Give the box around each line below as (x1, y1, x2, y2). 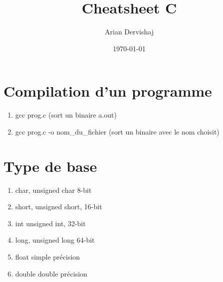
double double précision (15, 268, 87, 279)
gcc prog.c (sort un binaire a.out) (15, 110, 117, 120)
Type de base (3, 155, 97, 176)
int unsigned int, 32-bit (15, 218, 86, 228)
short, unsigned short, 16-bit (15, 201, 102, 212)
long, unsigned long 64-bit (15, 235, 95, 245)
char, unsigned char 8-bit (15, 184, 92, 195)
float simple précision (15, 251, 80, 262)
